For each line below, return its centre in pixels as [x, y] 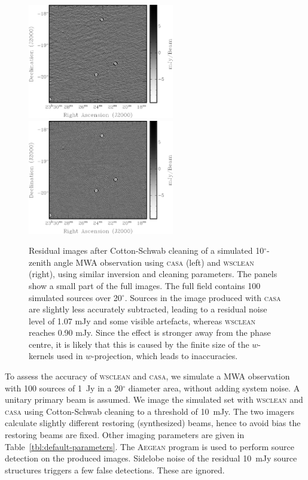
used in [70, 356]
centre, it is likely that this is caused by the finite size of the [139, 344]
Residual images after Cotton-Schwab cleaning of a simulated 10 [147, 250]
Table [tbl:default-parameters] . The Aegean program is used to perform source [150, 446]
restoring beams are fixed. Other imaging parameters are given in [125, 435]
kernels [42, 356]
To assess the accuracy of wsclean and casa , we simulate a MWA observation [147, 376]
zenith [40, 262]
